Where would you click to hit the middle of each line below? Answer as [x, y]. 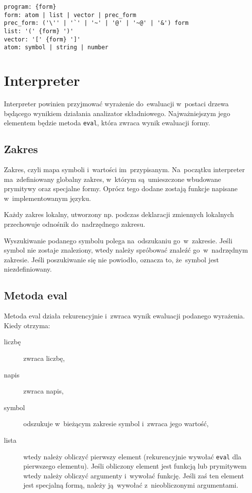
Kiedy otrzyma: [27, 325]
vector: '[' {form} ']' [42, 39]
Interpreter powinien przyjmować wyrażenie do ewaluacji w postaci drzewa [116, 104]
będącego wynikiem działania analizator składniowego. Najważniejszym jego [117, 113]
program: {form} [30, 7]
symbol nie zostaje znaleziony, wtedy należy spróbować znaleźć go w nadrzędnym [126, 250]
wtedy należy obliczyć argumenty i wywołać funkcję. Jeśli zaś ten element [134, 475]
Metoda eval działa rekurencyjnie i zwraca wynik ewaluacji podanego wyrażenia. [125, 316]
